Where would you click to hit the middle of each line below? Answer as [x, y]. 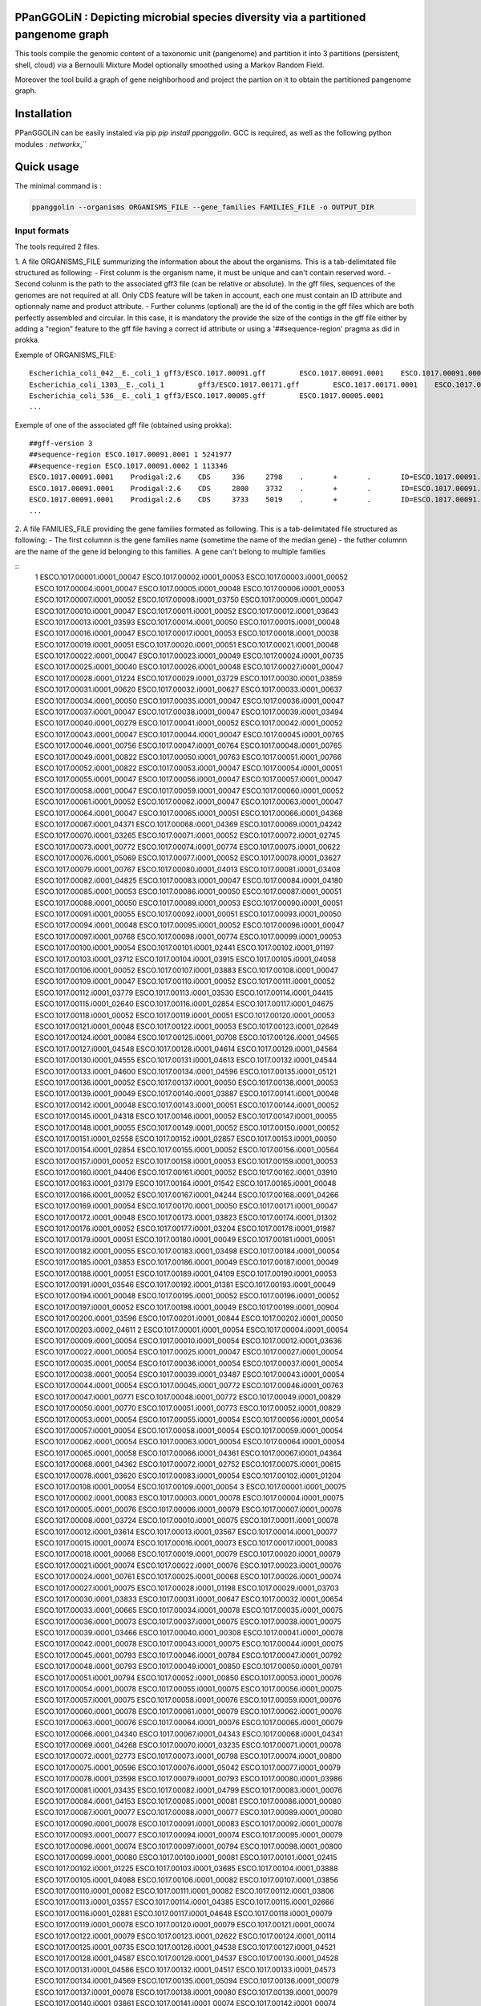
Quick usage [47, 167]
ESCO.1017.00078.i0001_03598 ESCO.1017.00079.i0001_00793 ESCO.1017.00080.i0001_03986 [189, 1779]
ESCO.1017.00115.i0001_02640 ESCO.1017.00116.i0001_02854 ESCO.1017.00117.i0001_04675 [184, 1004]
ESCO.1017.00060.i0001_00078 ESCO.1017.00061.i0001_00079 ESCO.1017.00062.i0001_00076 [188, 1711]
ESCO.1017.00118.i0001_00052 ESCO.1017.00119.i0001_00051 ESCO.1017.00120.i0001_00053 [185, 1015]
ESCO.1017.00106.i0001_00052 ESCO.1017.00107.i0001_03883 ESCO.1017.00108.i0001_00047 [187, 970]
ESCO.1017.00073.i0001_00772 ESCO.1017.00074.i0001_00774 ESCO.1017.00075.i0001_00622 [188, 847]
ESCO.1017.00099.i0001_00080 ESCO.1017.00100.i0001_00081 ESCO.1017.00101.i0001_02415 [186, 1857]
